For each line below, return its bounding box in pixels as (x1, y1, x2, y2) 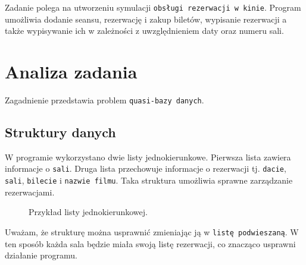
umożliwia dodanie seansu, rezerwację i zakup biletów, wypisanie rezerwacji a (5, 12, 287, 25)
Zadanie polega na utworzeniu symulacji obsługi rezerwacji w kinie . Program (5, 1, 301, 13)
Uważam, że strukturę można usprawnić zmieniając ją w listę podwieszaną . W (5, 225, 299, 238)
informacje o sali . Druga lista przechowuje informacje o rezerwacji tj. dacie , (5, 162, 286, 175)
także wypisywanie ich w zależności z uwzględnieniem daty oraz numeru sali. (5, 24, 284, 37)
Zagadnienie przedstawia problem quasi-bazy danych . (5, 93, 204, 106)
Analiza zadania (5, 59, 138, 84)
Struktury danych (5, 123, 116, 141)
